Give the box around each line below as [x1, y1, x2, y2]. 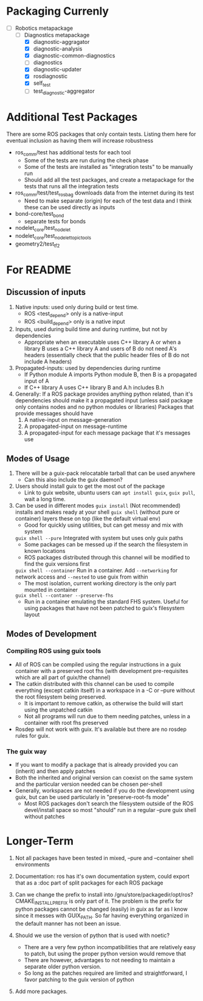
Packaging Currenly [6, 4, 109, 18]
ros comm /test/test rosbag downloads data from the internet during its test [15, 189, 194, 198]
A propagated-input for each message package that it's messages [24, 429, 191, 436]
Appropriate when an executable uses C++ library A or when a [24, 338, 181, 346]
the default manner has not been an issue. [15, 919, 122, 927]
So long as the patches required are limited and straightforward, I [24, 969, 187, 977]
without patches [24, 813, 65, 821]
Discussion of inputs [6, 287, 86, 297]
